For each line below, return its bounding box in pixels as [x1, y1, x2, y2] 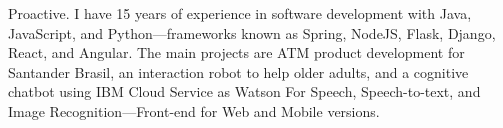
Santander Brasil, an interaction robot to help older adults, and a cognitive [8, 61, 469, 82]
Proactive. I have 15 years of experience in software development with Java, [8, 3, 472, 23]
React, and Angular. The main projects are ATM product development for [8, 42, 465, 63]
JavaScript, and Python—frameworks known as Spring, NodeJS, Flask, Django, [8, 22, 496, 43]
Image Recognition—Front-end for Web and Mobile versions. [8, 100, 380, 121]
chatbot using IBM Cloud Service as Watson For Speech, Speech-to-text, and [8, 81, 481, 102]
